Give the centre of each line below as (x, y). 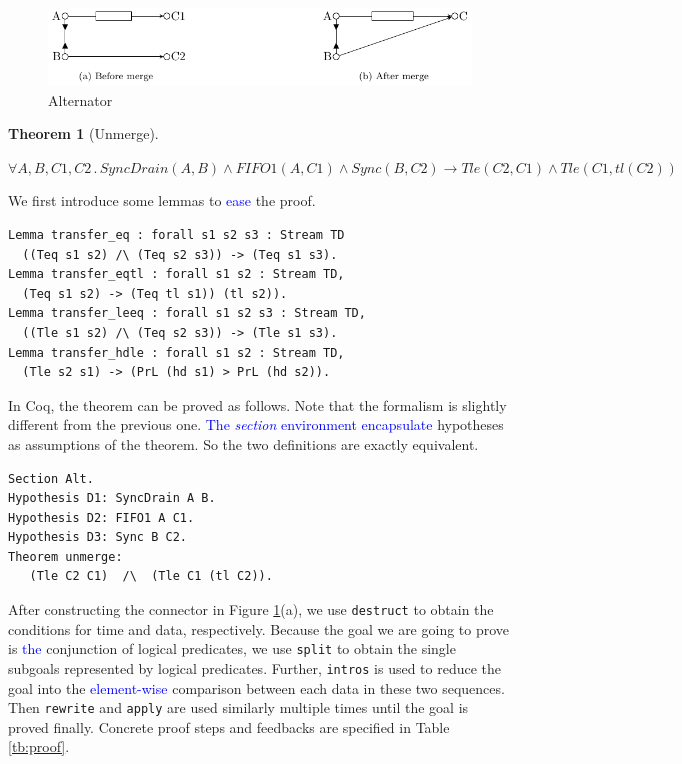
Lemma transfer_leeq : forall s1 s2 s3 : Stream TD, (187, 313)
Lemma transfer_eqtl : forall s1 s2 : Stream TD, (176, 274)
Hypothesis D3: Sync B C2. (97, 537)
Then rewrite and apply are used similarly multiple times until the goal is (238, 707)
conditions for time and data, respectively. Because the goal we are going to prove (259, 628)
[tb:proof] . (39, 746)
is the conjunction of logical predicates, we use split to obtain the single (232, 648)
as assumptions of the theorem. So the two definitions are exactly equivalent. (243, 443)
